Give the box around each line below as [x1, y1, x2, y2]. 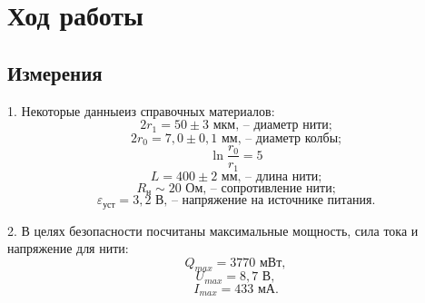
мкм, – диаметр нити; [212, 119, 332, 132]
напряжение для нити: [7, 239, 129, 258]
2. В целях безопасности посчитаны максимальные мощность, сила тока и [7, 220, 419, 239]
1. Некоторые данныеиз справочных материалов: [7, 101, 275, 120]
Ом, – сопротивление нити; [185, 181, 336, 195]
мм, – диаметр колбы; [221, 132, 341, 145]
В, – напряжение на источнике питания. [155, 194, 376, 208]
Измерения [7, 58, 103, 86]
